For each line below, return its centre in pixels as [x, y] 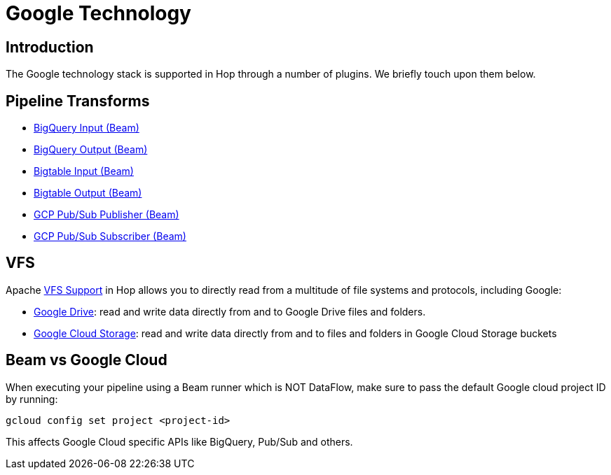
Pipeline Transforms [78, 101]
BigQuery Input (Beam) [87, 128]
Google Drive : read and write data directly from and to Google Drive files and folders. [230, 311]
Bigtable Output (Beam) [88, 193]
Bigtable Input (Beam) [84, 171]
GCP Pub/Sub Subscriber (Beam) [110, 236]
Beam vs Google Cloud [87, 360]
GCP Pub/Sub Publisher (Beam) [107, 215]
